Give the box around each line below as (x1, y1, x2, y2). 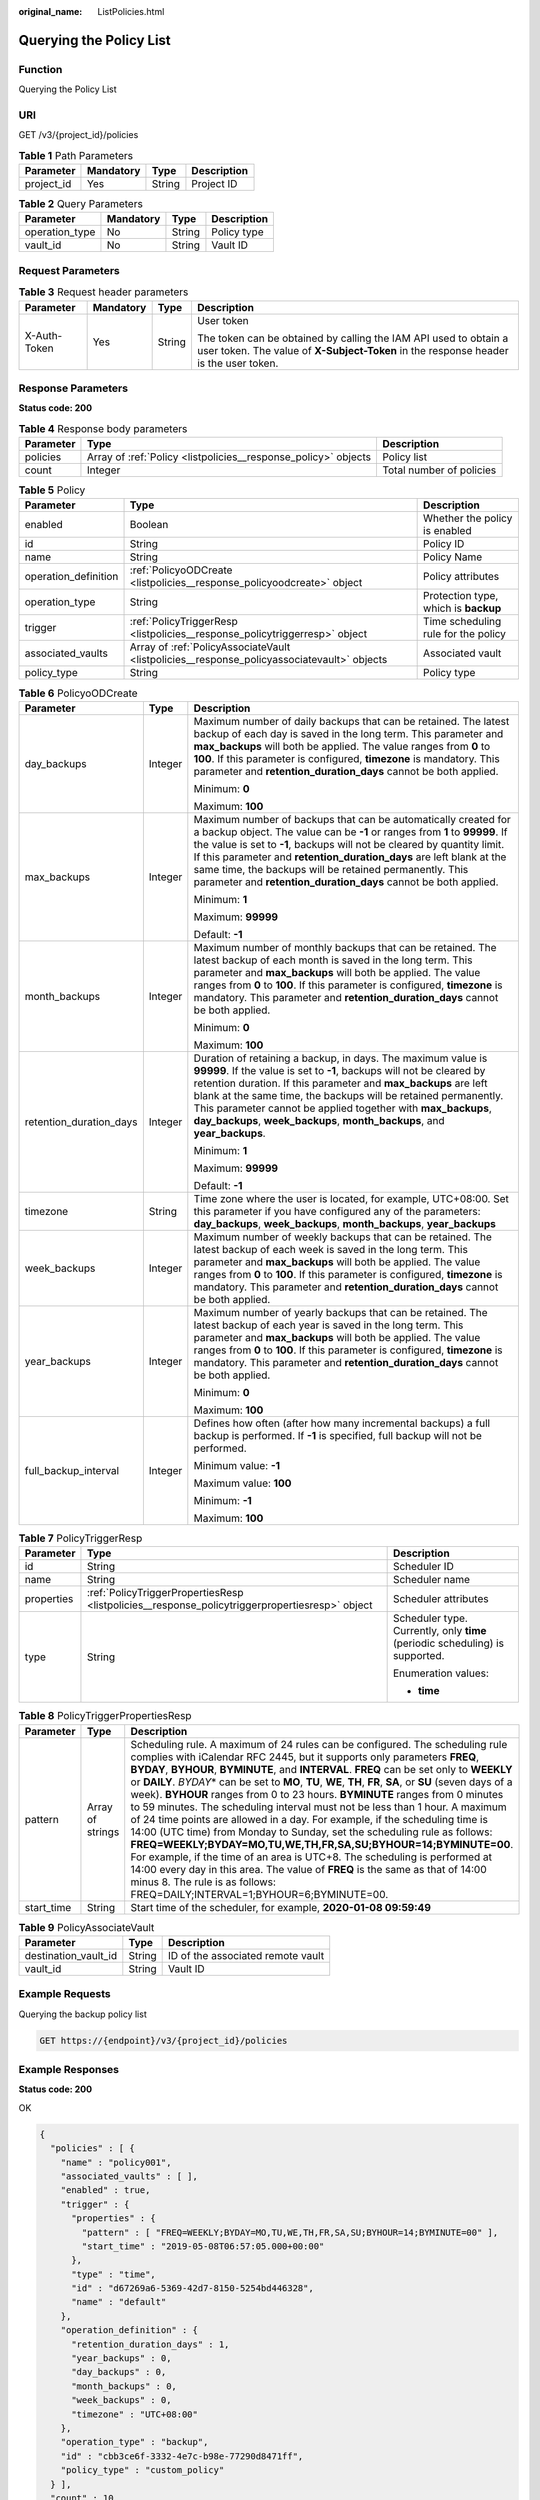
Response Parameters (18, 381, 129, 395)
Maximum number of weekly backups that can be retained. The (193, 1230, 492, 1244)
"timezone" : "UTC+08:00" (71, 2408, 199, 2420)
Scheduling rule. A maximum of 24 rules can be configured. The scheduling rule (130, 1737, 508, 1751)
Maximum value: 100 (193, 1476, 292, 1490)
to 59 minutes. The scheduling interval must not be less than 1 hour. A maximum (130, 1800, 507, 1814)
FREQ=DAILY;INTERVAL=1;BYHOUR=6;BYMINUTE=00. (130, 1887, 389, 1901)
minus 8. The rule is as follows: (130, 1875, 277, 1889)
